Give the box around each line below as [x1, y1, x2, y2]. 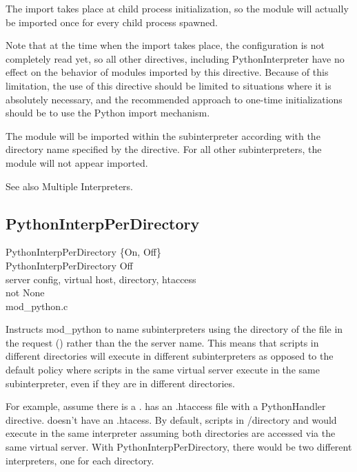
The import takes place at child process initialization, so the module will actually [6, 1, 349, 15]
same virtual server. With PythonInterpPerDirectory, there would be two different [6, 440, 352, 454]
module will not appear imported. [6, 155, 148, 170]
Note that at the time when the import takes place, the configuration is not [6, 38, 325, 52]
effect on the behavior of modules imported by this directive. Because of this [6, 65, 329, 79]
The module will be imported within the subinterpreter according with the [6, 128, 320, 143]
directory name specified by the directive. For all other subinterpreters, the [6, 142, 322, 156]
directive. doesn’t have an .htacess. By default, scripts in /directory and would [6, 412, 337, 427]
